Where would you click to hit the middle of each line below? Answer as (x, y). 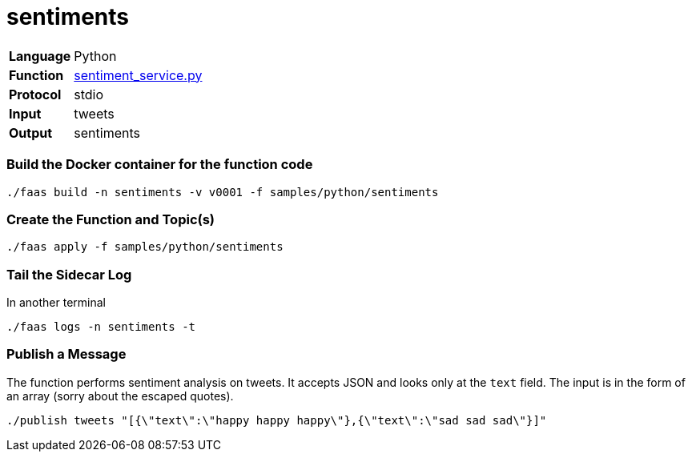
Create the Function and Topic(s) (111, 219)
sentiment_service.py (138, 75)
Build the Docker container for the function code (160, 165)
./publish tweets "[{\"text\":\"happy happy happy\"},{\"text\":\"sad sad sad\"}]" (277, 420)
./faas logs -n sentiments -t (101, 327)
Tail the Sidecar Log (69, 274)
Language (40, 56)
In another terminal (56, 302)
